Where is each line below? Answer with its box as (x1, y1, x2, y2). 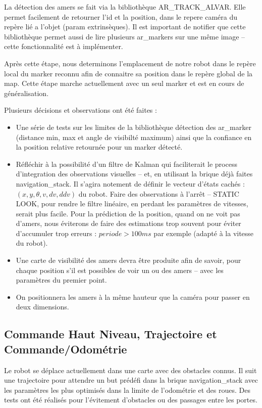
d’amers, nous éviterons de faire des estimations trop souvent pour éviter (16, 218, 241, 229)
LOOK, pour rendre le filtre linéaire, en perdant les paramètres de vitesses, (16, 198, 248, 209)
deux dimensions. (16, 301, 69, 312)
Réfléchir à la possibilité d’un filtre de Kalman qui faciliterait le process (16, 158, 237, 169)
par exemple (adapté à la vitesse (153, 228, 254, 238)
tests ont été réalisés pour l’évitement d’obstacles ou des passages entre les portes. (4, 394, 257, 405)
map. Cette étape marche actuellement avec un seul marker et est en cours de (4, 78, 244, 88)
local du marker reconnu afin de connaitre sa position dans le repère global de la (4, 68, 253, 78)
